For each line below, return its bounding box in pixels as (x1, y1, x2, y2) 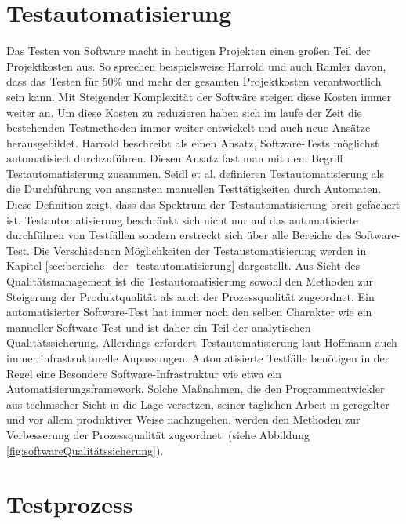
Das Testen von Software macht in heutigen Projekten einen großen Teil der (6, 42, 371, 59)
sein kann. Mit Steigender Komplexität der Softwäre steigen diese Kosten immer (6, 88, 392, 104)
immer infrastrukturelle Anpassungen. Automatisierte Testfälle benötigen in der (6, 350, 390, 366)
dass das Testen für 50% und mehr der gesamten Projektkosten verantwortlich (6, 73, 382, 89)
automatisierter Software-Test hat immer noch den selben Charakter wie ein (6, 304, 372, 320)
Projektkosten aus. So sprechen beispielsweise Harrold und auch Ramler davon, (6, 57, 386, 74)
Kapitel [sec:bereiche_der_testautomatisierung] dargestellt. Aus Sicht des (6, 257, 360, 274)
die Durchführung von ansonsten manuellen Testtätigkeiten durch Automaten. (6, 180, 382, 197)
